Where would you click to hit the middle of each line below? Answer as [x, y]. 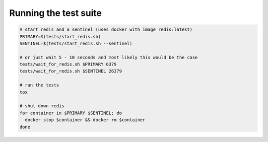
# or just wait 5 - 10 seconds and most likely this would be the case [109, 57]
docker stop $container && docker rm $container [85, 120]
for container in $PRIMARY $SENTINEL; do [71, 113]
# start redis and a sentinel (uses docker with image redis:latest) [106, 30]
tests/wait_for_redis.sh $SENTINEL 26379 [71, 71]
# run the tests [39, 85]
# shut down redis [42, 106]
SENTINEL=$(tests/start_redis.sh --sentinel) [76, 43]
